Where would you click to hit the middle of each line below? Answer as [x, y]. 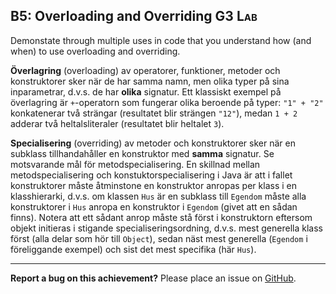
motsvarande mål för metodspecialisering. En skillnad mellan [135, 164]
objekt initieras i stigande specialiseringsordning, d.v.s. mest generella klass [166, 228]
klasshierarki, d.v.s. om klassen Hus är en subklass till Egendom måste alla [158, 196]
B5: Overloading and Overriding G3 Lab [134, 16]
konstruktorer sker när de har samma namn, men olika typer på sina [150, 81]
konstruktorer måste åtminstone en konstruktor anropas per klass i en [153, 185]
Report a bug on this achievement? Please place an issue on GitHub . [153, 278]
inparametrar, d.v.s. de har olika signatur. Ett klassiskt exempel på [146, 91]
